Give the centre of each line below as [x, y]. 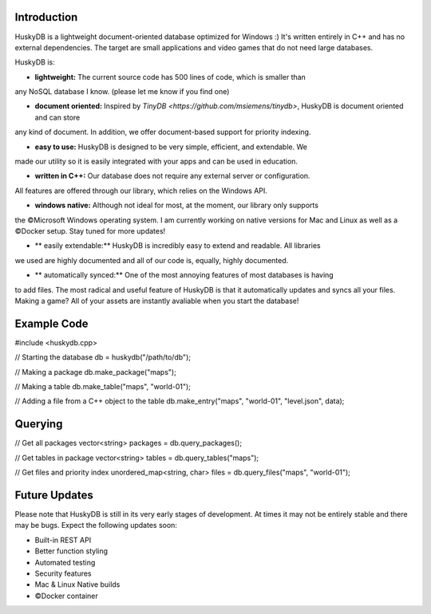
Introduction [46, 17]
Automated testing [65, 562]
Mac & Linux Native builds [77, 584]
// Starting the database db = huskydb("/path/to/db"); [103, 357]
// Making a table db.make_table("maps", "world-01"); [103, 387]
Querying [39, 424]
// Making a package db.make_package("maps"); [96, 372]
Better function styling [71, 551]
